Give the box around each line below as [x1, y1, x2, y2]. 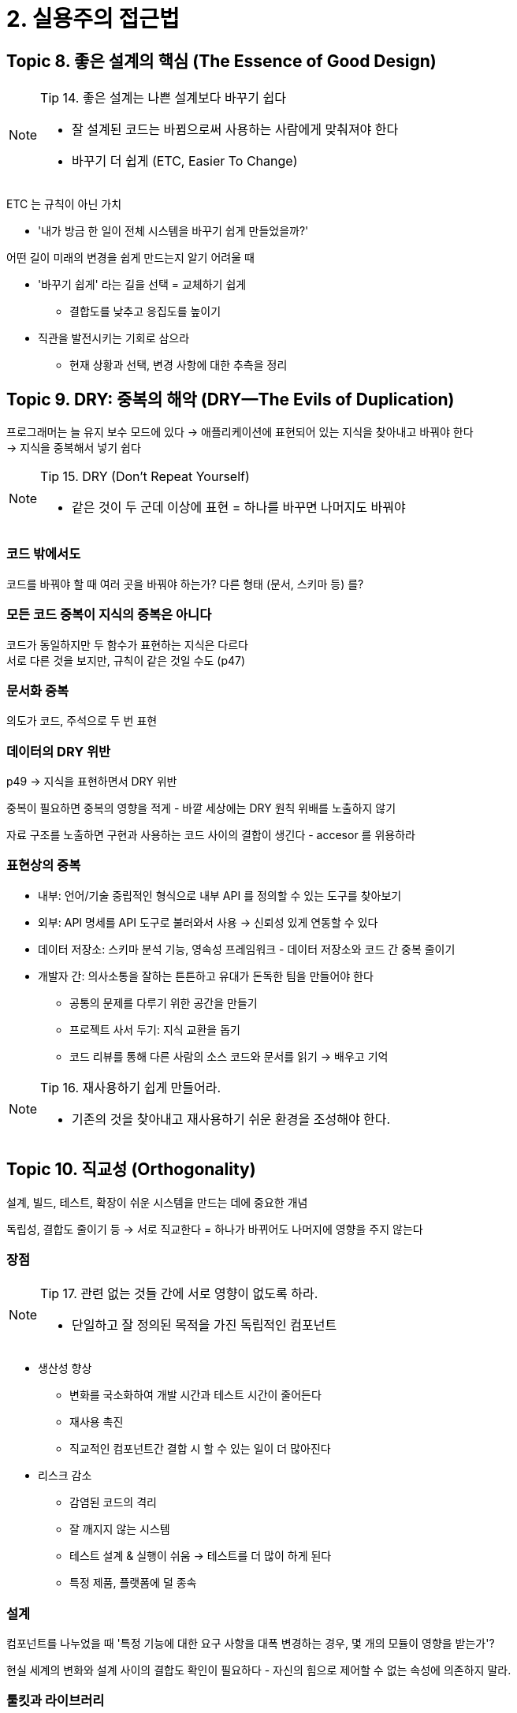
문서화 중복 [6, 682, 69, 699]
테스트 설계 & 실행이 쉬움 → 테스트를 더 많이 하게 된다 [69, 1549, 332, 1563]
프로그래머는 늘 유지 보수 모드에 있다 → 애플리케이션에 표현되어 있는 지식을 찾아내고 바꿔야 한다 [6, 425, 474, 439]
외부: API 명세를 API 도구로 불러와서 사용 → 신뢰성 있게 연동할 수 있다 [38, 915, 378, 929]
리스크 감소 [38, 1469, 92, 1483]
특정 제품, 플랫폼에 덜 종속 [69, 1576, 197, 1590]
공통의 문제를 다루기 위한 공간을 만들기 [69, 995, 258, 1010]
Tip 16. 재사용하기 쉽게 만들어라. [40, 1079, 221, 1095]
